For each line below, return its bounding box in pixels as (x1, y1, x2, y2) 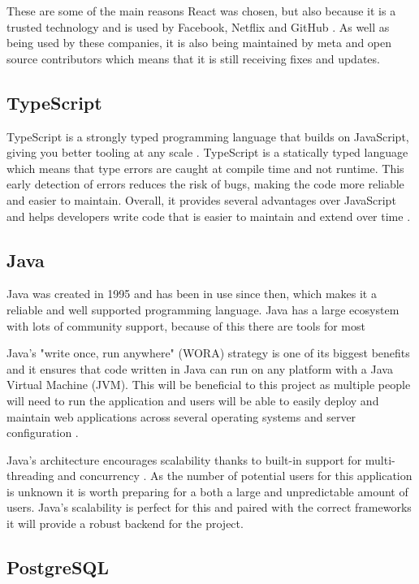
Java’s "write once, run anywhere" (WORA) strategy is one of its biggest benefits (6, 344, 410, 361)
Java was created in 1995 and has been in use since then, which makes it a (6, 285, 377, 302)
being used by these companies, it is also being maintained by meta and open (6, 34, 392, 51)
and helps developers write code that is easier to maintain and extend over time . (6, 207, 411, 224)
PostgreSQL (6, 555, 110, 580)
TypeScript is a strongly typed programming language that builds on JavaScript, (6, 128, 409, 145)
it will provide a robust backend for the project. (6, 515, 244, 532)
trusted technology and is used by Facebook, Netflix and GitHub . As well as (6, 18, 390, 35)
